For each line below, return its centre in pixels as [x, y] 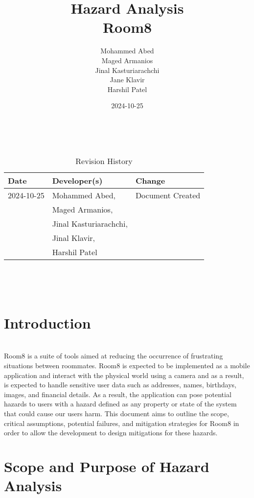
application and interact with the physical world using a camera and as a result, [124, 375]
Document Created [168, 195]
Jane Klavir [127, 80]
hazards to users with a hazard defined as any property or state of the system [120, 404]
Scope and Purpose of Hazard [107, 466]
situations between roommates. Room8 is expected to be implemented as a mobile [127, 365]
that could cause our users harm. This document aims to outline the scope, [116, 413]
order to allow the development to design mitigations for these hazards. [111, 433]
